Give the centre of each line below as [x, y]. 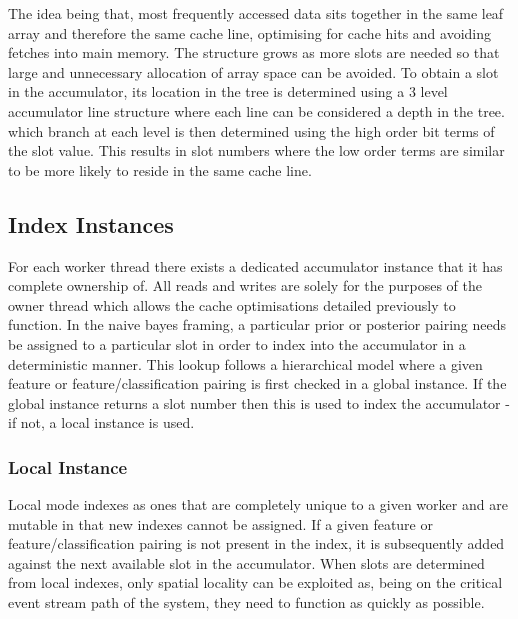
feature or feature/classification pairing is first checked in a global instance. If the [257, 383]
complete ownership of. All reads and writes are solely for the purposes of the [245, 285]
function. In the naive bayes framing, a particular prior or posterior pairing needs [257, 324]
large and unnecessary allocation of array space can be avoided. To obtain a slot [253, 71]
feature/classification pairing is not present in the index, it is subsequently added [256, 543]
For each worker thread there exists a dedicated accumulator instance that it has [255, 265]
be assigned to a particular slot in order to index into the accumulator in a [237, 343]
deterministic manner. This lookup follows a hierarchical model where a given [245, 363]
